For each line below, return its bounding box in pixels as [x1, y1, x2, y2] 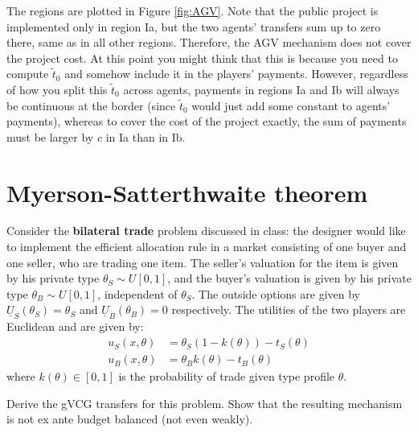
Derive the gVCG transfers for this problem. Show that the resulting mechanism [6, 394, 403, 411]
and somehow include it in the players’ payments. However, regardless [64, 65, 408, 82]
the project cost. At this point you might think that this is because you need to [6, 49, 398, 66]
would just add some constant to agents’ [191, 97, 391, 113]
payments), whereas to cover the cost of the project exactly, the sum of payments [6, 113, 407, 130]
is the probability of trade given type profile [118, 368, 335, 385]
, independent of [97, 285, 178, 302]
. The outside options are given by [191, 285, 360, 302]
